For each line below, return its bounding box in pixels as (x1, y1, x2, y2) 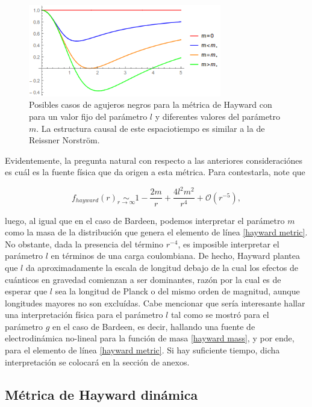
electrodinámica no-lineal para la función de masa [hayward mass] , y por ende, (5, 332, 295, 344)
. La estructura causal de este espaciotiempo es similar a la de (36, 122, 265, 134)
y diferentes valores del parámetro (155, 110, 280, 123)
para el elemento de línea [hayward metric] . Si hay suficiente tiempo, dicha (5, 344, 280, 356)
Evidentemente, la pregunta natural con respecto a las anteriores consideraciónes (5, 154, 302, 166)
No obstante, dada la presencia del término (5, 237, 164, 250)
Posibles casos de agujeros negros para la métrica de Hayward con (29, 98, 272, 111)
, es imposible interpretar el (178, 237, 279, 250)
